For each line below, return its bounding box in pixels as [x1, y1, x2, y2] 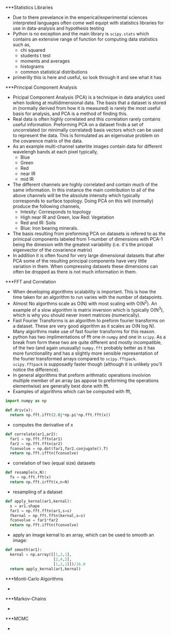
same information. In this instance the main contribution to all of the [12, 187, 155, 193]
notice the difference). [12, 367, 60, 373]
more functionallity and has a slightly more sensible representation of [12, 350, 159, 356]
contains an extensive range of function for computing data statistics [12, 36, 158, 42]
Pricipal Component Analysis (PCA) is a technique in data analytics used [12, 94, 165, 100]
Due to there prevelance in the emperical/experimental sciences [12, 14, 148, 20]
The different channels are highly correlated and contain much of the [12, 182, 158, 187]
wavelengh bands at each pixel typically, [12, 149, 99, 155]
